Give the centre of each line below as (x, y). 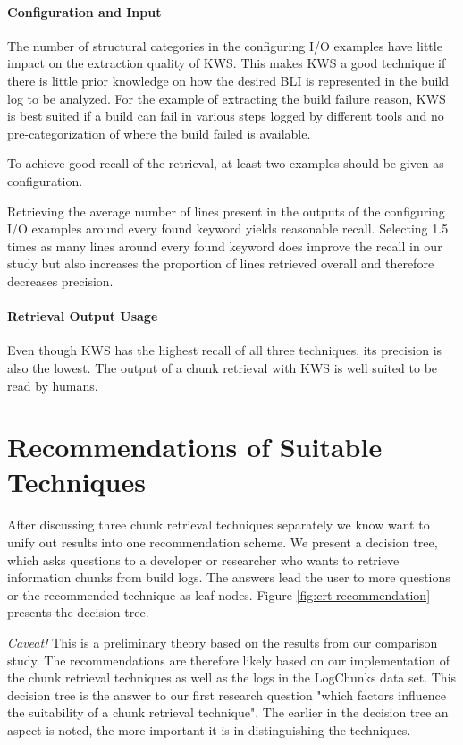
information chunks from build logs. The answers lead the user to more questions (229, 577)
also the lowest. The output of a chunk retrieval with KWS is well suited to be (223, 367)
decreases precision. (60, 280)
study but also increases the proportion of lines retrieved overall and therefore (221, 263)
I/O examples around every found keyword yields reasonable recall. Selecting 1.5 (228, 229)
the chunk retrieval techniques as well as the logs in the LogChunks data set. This (232, 677)
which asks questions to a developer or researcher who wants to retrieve (203, 559)
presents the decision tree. (78, 612)
